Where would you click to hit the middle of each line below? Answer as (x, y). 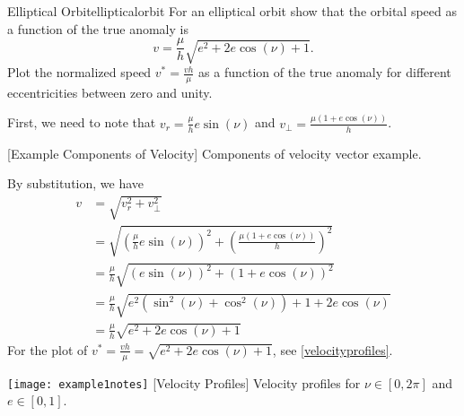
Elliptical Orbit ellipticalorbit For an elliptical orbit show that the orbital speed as (232, 11)
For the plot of (48, 349)
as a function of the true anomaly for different (325, 72)
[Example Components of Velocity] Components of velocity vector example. (214, 153)
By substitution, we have (76, 183)
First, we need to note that (82, 122)
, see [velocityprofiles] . (333, 349)
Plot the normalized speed (79, 72)
